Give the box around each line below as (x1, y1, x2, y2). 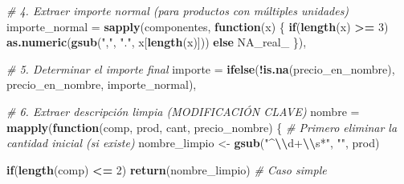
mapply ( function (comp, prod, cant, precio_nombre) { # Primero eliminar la (6, 118, 398, 135)
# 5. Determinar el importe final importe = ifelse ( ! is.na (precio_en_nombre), (6, 60, 395, 77)
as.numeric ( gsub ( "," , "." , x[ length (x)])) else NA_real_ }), (6, 34, 307, 50)
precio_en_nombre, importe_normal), (6, 76, 197, 93)
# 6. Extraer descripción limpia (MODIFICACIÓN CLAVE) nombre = (6, 102, 360, 119)
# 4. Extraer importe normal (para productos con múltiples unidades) (6, 2, 349, 18)
